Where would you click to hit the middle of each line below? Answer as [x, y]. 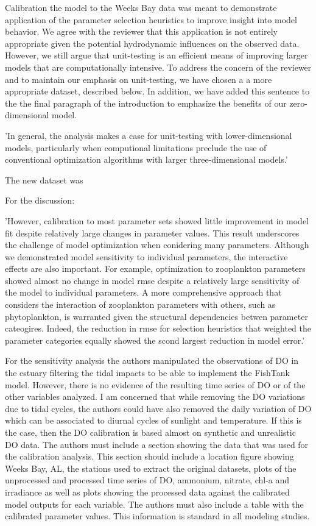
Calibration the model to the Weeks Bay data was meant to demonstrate [141, 7]
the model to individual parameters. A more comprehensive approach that [143, 292]
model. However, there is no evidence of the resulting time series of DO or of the [155, 384]
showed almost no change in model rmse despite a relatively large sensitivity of [152, 280]
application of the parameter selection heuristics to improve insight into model [151, 19]
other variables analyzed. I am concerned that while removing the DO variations [155, 396]
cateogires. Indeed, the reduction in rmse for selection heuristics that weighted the [158, 328]
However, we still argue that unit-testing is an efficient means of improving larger [156, 55]
